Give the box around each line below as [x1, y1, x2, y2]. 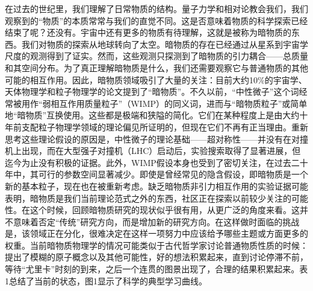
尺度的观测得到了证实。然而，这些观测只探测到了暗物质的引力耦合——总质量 [5, 50, 308, 62]
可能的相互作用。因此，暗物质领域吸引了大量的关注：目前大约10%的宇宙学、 [5, 73, 307, 86]
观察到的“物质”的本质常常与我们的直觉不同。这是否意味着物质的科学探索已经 [5, 14, 308, 27]
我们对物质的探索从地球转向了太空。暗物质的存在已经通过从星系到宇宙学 [21, 37, 308, 50]
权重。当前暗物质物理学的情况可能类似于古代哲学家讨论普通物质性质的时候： [5, 238, 308, 251]
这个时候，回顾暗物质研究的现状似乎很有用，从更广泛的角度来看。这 [29, 203, 300, 216]
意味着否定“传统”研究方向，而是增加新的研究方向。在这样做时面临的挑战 [13, 215, 300, 228]
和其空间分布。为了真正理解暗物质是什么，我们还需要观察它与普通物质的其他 [5, 61, 308, 74]
